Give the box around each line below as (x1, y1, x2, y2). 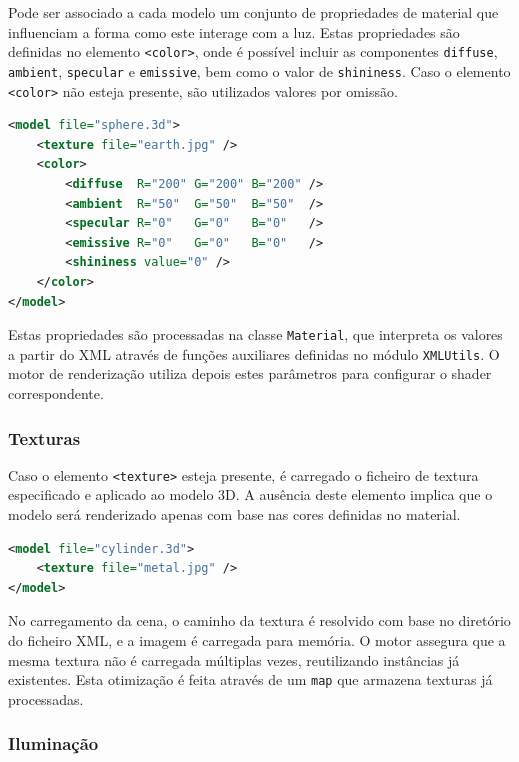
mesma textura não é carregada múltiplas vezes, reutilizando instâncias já (8, 649, 460, 670)
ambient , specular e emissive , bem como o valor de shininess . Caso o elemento (8, 60, 511, 81)
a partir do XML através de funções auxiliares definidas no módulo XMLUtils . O (8, 343, 500, 364)
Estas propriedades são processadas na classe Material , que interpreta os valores (8, 324, 503, 345)
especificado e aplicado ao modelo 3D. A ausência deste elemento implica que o (8, 484, 493, 505)
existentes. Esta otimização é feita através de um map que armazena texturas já (8, 669, 493, 690)
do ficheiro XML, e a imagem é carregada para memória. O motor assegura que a (8, 630, 506, 651)
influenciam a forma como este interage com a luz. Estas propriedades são (8, 21, 460, 42)
